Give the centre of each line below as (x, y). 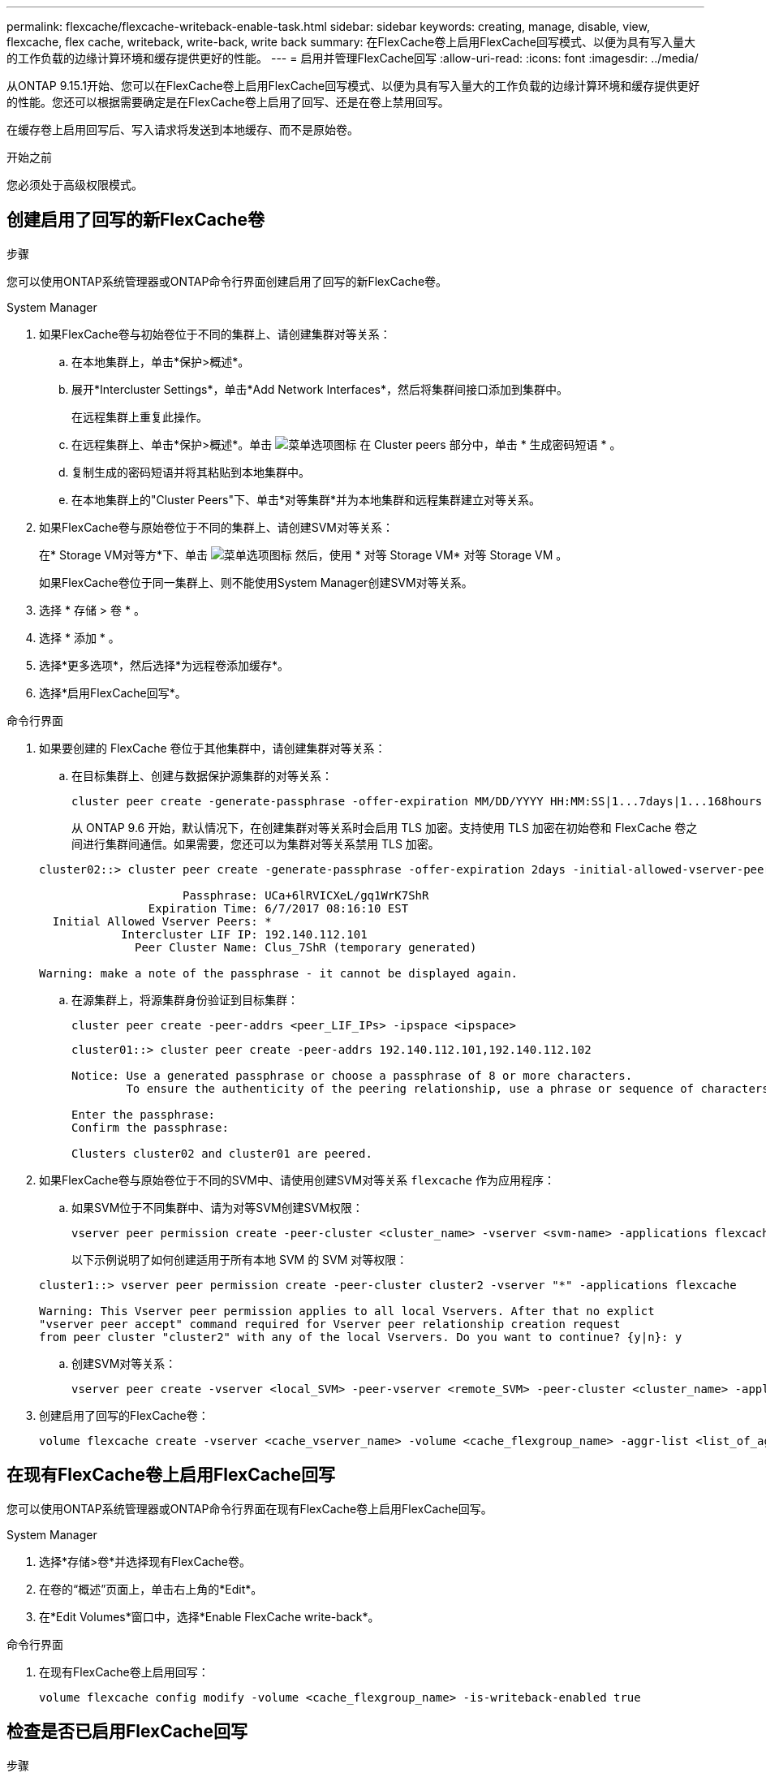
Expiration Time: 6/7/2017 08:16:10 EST (278, 908)
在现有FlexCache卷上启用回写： (124, 1672)
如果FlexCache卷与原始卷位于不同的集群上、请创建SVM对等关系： (216, 527)
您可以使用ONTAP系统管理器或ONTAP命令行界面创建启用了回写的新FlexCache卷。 (227, 281)
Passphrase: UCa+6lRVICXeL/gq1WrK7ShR (306, 895)
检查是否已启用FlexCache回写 (127, 1732)
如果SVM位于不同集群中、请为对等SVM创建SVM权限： (217, 1207)
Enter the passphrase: (144, 1114)
